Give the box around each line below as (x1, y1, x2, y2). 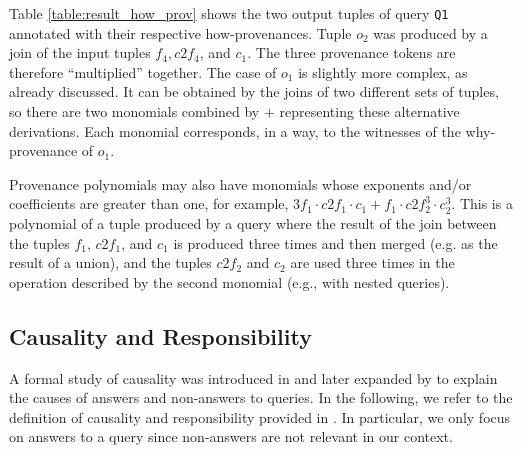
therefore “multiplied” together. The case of (9, 61, 277, 82)
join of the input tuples (9, 42, 151, 63)
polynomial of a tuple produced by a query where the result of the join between (9, 213, 497, 233)
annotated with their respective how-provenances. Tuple (9, 22, 352, 43)
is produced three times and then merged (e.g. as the (173, 232, 498, 253)
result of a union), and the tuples (9, 252, 212, 273)
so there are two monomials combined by (9, 101, 260, 122)
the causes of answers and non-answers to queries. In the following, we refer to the (9, 387, 513, 408)
